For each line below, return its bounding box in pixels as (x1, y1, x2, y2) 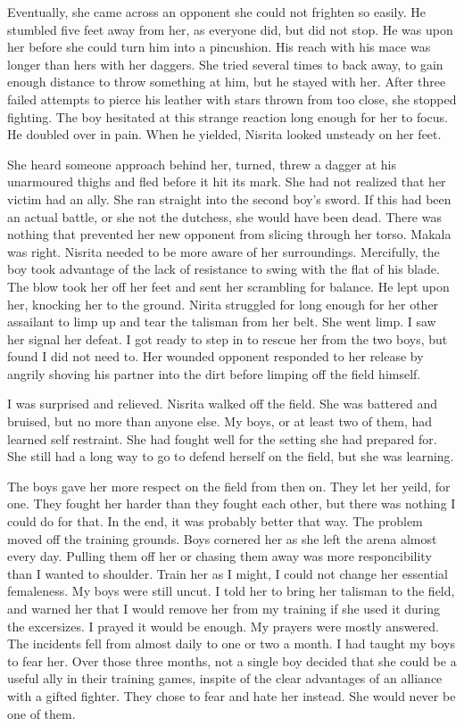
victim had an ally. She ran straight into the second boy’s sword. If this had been (7, 189, 452, 208)
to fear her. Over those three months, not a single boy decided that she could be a (7, 651, 457, 670)
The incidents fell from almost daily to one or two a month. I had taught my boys (7, 634, 455, 653)
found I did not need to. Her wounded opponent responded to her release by (7, 347, 424, 366)
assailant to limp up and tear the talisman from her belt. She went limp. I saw (7, 312, 436, 331)
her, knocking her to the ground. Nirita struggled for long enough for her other (7, 294, 439, 313)
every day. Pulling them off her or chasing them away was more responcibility (7, 547, 432, 565)
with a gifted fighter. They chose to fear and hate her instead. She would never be (7, 686, 456, 705)
